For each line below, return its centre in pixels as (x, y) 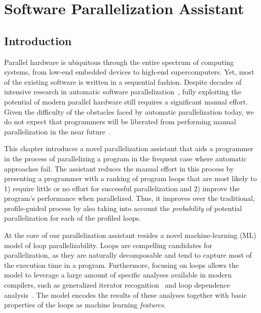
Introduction (38, 40)
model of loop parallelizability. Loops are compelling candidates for (108, 245)
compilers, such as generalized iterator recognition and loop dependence (117, 285)
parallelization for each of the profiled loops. (73, 218)
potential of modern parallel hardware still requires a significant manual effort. (126, 101)
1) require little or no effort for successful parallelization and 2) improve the (122, 188)
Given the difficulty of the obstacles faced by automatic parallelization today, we (129, 111)
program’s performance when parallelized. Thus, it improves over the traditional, (129, 198)
